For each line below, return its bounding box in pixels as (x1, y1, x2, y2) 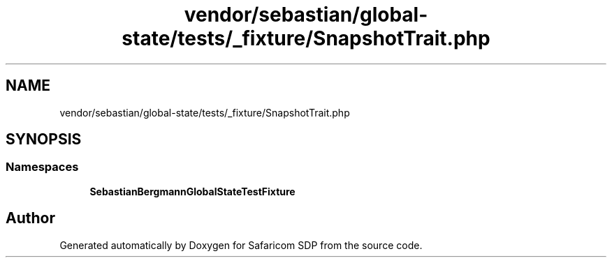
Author (6, 209, 55, 227)
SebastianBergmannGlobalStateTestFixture (89, 185, 296, 197)
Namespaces (6, 160, 79, 174)
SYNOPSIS (6, 130, 82, 149)
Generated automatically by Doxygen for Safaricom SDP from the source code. (59, 239, 423, 251)
